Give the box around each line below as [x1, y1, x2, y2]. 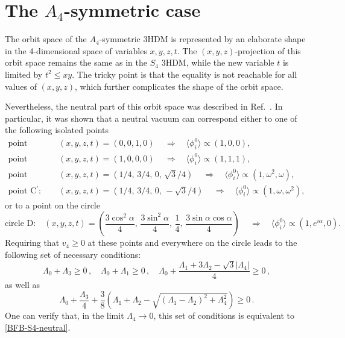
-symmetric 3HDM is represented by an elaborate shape [99, 33, 306, 45]
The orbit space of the [5, 33, 87, 45]
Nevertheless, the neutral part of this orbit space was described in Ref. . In [5, 100, 283, 113]
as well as [5, 278, 40, 291]
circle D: [5, 219, 36, 228]
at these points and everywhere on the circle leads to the [87, 236, 297, 249]
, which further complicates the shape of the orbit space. [74, 80, 283, 92]
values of [5, 80, 37, 92]
